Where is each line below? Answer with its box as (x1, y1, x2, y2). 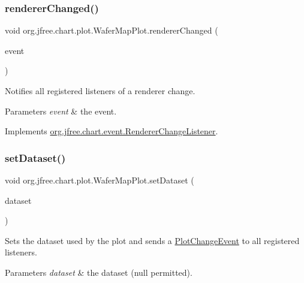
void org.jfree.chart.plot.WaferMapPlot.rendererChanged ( (5, 24, 218, 37)
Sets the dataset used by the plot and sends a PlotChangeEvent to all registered (5, 234, 300, 246)
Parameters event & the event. (5, 104, 117, 117)
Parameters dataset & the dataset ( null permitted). (5, 266, 192, 278)
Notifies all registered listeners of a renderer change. (5, 85, 195, 97)
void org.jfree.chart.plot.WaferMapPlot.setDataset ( (5, 174, 194, 186)
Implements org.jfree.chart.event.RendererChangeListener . (5, 125, 218, 137)
